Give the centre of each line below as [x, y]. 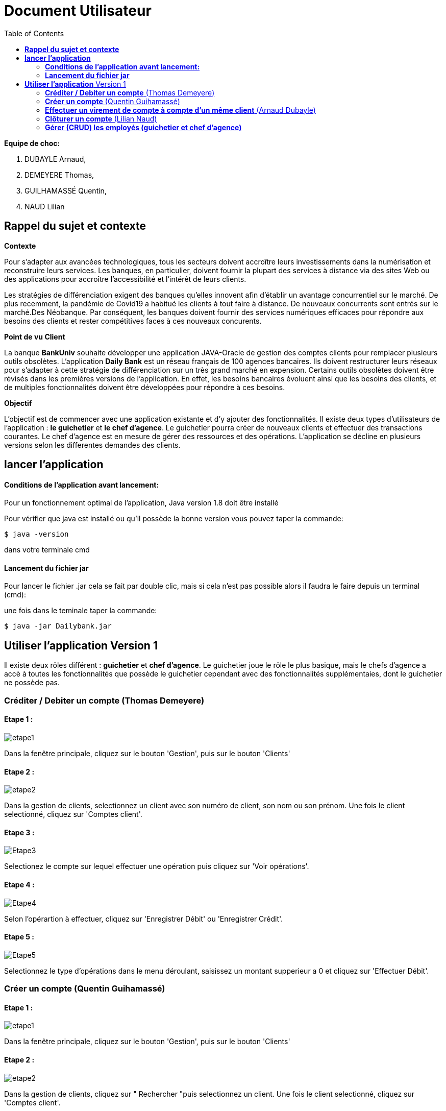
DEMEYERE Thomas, [59, 175]
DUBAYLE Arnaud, [55, 159]
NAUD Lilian [45, 206]
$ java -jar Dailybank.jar [58, 626]
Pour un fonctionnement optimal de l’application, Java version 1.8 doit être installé [141, 503]
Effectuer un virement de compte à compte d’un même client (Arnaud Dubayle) [180, 110]
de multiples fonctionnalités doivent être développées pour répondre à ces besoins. [145, 387]
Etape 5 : [19, 937]
